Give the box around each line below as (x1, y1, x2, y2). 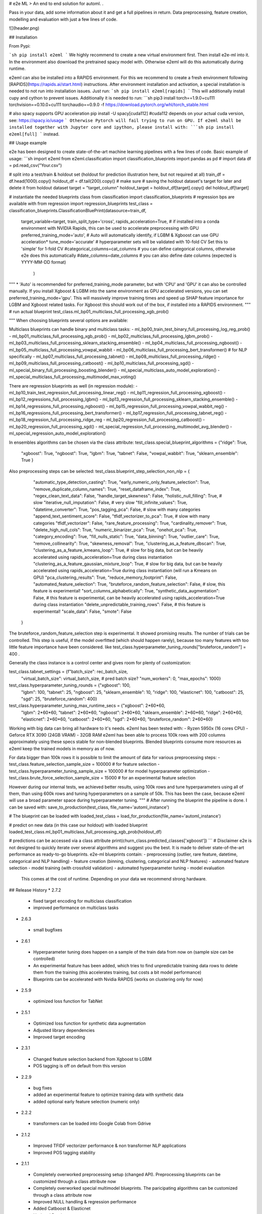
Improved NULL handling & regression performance (33, 1198, 137, 1204)
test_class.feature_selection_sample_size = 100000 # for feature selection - (9, 761, 160, 767)
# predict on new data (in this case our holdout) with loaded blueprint (9, 822, 147, 828)
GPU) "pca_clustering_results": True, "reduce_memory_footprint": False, (33, 574, 178, 580)
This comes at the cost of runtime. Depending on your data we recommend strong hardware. (21, 876, 207, 882)
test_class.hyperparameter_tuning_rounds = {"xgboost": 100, (9, 682, 131, 688)
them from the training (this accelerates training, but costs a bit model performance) (33, 969, 201, 976)
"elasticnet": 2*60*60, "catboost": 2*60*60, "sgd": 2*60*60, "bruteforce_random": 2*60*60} (21, 716, 213, 722)
